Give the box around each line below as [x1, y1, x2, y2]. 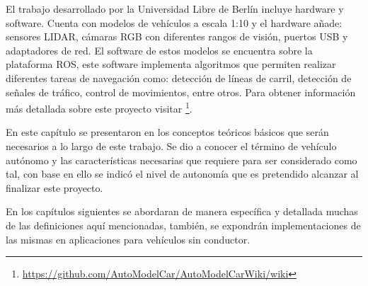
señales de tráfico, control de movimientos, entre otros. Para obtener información [6, 84, 356, 99]
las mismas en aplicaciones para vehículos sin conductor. [6, 231, 251, 246]
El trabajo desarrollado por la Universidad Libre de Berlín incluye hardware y [6, 1, 344, 16]
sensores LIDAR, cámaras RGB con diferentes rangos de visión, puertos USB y [6, 29, 348, 44]
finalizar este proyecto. [6, 180, 103, 195]
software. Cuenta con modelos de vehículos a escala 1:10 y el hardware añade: [6, 15, 343, 30]
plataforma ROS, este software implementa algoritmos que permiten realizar [6, 57, 336, 71]
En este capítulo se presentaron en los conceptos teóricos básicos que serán [6, 125, 329, 139]
